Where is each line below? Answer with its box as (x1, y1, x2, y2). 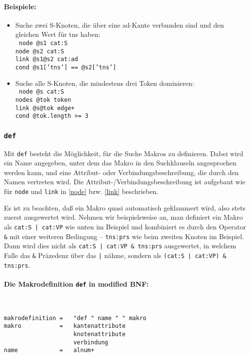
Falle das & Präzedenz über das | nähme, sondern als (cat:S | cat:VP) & (4, 250, 226, 260)
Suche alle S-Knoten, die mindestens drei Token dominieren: (15, 78, 194, 88)
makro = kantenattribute (4, 323, 126, 330)
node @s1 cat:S (18, 39, 68, 47)
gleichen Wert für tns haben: (15, 29, 100, 39)
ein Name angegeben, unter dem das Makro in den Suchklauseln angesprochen (4, 158, 237, 168)
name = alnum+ (4, 347, 95, 354)
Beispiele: (4, 1, 36, 11)
